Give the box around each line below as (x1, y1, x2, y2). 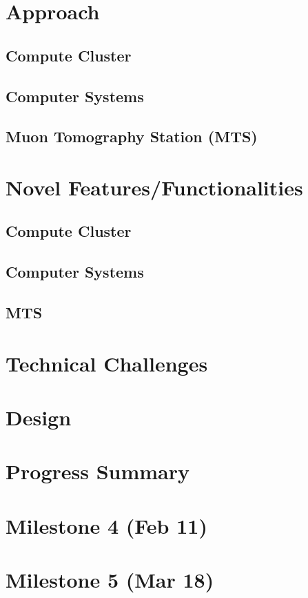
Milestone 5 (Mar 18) (6, 566, 214, 594)
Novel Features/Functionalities (6, 173, 303, 201)
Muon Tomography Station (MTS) (6, 126, 258, 147)
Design (6, 403, 72, 431)
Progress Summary (6, 457, 190, 485)
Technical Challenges (6, 349, 208, 377)
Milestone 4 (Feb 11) (6, 511, 207, 539)
